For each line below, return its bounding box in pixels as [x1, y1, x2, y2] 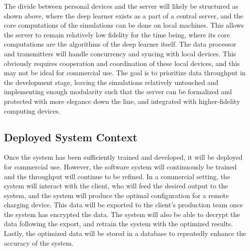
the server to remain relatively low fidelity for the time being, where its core [4, 29, 230, 39]
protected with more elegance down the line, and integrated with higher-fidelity [4, 96, 240, 106]
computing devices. [4, 105, 61, 116]
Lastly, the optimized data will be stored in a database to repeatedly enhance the [4, 228, 246, 238]
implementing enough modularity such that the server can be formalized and [4, 86, 232, 97]
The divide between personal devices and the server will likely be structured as [4, 1, 238, 11]
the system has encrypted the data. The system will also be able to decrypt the [4, 209, 240, 219]
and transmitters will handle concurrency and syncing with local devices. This [4, 48, 236, 58]
